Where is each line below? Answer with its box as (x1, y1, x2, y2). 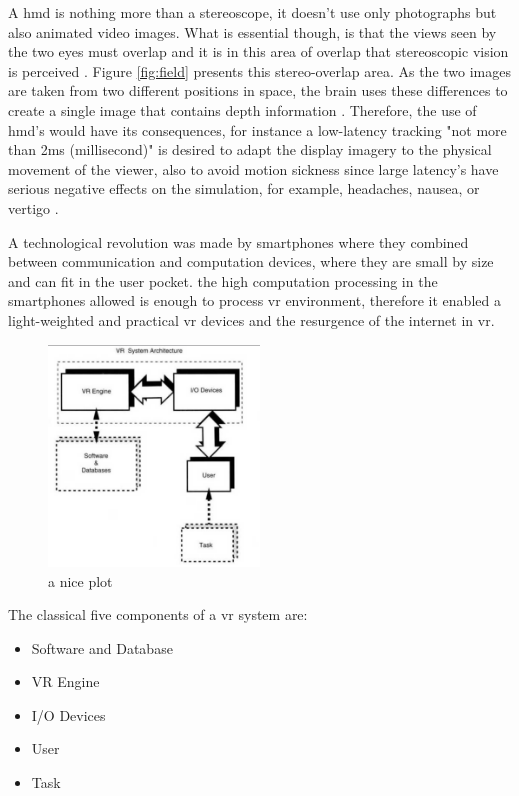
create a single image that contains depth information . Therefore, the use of (8, 99, 477, 120)
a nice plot (48, 570, 113, 591)
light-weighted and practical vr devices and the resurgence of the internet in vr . (8, 309, 495, 330)
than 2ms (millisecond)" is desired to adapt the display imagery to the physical (8, 139, 492, 160)
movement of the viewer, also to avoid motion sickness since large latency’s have (8, 158, 499, 179)
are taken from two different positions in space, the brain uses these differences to (8, 80, 508, 101)
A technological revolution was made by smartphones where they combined (8, 231, 469, 252)
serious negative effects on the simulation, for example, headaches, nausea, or (8, 178, 480, 199)
